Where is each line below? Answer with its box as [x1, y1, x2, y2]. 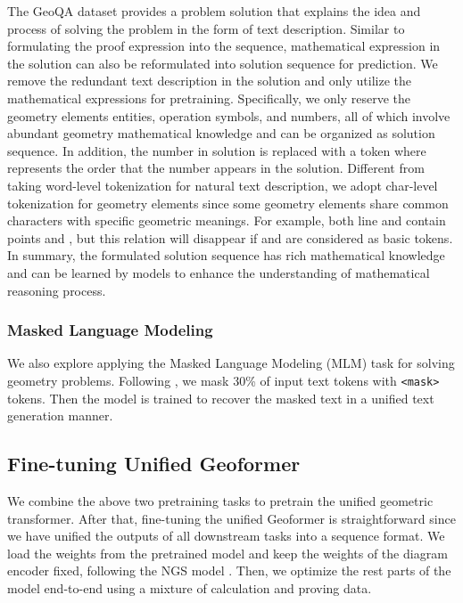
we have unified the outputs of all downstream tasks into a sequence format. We [7, 526, 445, 545]
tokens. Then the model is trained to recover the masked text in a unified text [7, 388, 434, 407]
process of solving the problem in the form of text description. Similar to [7, 19, 405, 37]
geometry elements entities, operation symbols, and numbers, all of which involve [7, 106, 451, 125]
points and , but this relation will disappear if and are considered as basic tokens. [7, 228, 453, 247]
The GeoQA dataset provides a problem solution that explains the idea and [7, 2, 421, 20]
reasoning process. [7, 281, 106, 299]
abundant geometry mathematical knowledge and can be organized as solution [7, 124, 435, 143]
